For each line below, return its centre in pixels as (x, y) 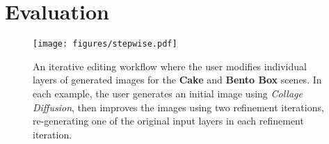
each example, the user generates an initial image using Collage (168, 93)
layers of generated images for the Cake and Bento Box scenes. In (177, 80)
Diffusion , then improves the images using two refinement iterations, (178, 107)
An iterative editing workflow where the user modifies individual (170, 66)
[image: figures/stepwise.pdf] (105, 44)
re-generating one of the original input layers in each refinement (168, 121)
